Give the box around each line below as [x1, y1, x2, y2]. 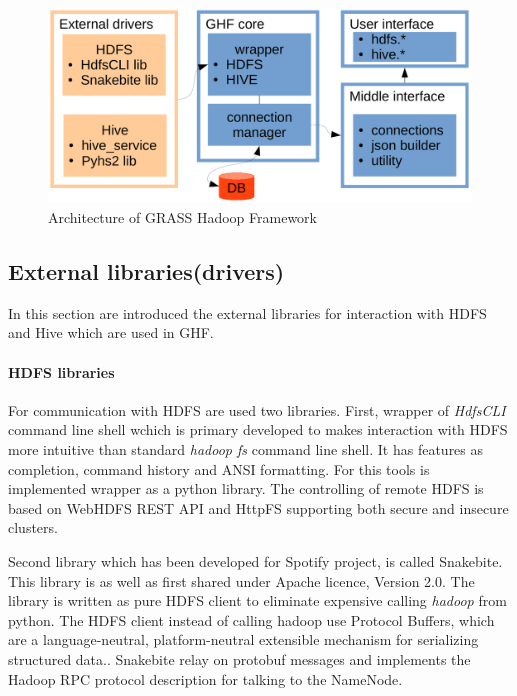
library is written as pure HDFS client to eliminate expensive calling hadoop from [8, 590, 507, 611]
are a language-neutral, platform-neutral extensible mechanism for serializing [8, 629, 479, 650]
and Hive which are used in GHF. [8, 322, 214, 343]
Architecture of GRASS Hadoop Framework [48, 207, 317, 228]
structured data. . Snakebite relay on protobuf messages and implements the [8, 648, 471, 669]
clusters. [8, 517, 58, 538]
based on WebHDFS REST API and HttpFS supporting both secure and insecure [8, 497, 509, 518]
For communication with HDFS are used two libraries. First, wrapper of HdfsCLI [8, 399, 506, 420]
